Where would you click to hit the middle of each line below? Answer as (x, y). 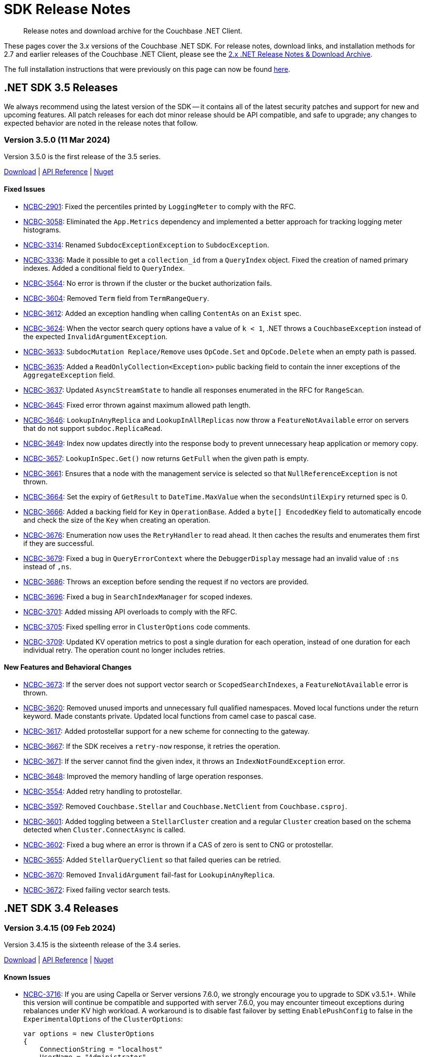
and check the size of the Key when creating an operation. (117, 520)
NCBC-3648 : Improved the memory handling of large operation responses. (143, 776)
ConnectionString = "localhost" (101, 1049)
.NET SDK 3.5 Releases (61, 88)
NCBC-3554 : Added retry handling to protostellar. (103, 791)
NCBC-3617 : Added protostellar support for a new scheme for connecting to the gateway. (167, 731)
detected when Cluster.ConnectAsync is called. (104, 829)
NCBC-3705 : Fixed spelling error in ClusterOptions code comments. (137, 627)
